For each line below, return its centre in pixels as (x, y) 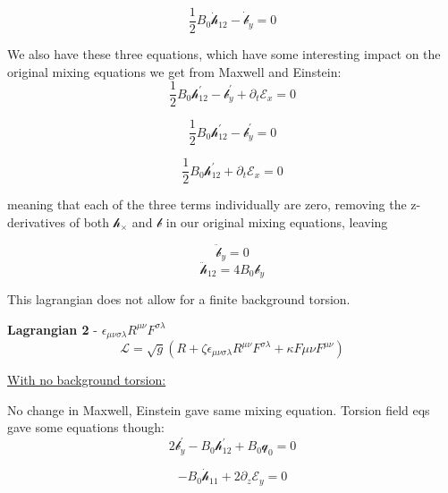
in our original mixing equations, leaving (277, 222)
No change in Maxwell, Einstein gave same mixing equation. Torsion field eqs (219, 409)
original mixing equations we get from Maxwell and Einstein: (174, 71)
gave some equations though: (86, 427)
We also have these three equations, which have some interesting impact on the (224, 54)
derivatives (37, 222)
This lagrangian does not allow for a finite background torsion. (179, 298)
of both (89, 222)
